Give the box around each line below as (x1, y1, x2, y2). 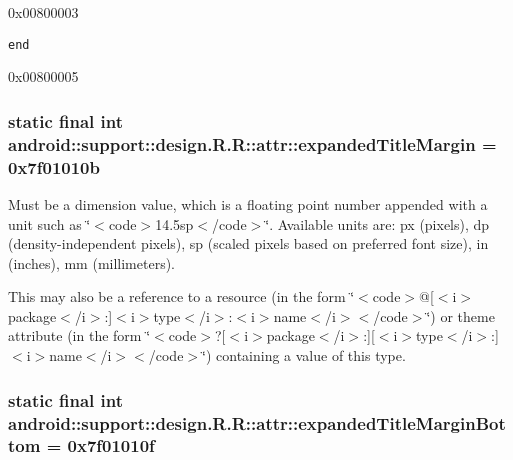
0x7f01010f (67, 433, 155, 458)
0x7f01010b (8, 154, 100, 179)
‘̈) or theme (426, 305, 495, 326)
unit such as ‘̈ (8, 213, 91, 234)
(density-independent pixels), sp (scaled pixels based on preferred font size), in (8, 233, 489, 254)
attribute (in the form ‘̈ (8, 325, 151, 346)
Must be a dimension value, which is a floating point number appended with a (8, 193, 488, 214)
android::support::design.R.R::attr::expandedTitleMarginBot (8, 410, 506, 435)
